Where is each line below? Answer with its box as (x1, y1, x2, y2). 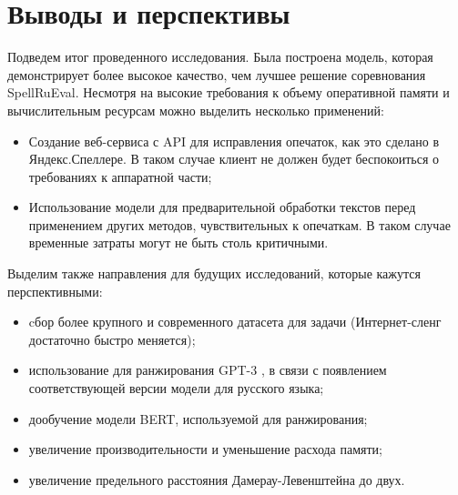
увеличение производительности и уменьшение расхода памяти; (28, 439, 382, 459)
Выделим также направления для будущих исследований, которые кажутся (7, 264, 421, 283)
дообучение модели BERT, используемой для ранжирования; (28, 409, 368, 428)
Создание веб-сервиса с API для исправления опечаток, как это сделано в (28, 131, 439, 150)
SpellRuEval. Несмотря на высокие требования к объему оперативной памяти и (7, 83, 450, 102)
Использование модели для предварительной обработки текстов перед (28, 197, 416, 217)
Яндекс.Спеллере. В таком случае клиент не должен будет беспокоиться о (28, 149, 440, 168)
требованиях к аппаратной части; (28, 167, 212, 186)
